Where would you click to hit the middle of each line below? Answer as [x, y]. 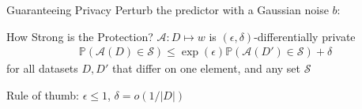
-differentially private [305, 36]
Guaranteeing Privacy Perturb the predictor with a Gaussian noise [168, 9]
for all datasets [42, 68]
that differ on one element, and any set [206, 68]
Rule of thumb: [43, 94]
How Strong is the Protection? [80, 36]
